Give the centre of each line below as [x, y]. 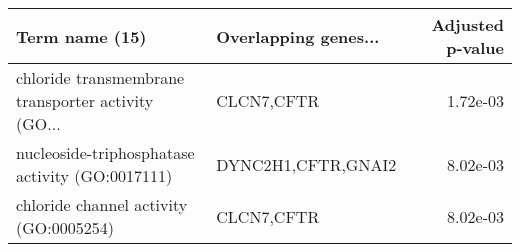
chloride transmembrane [100, 77]
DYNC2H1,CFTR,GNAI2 [306, 164]
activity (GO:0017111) [94, 175]
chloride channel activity [102, 204]
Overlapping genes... [298, 36]
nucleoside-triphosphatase [105, 152]
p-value [475, 47]
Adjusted [467, 24]
